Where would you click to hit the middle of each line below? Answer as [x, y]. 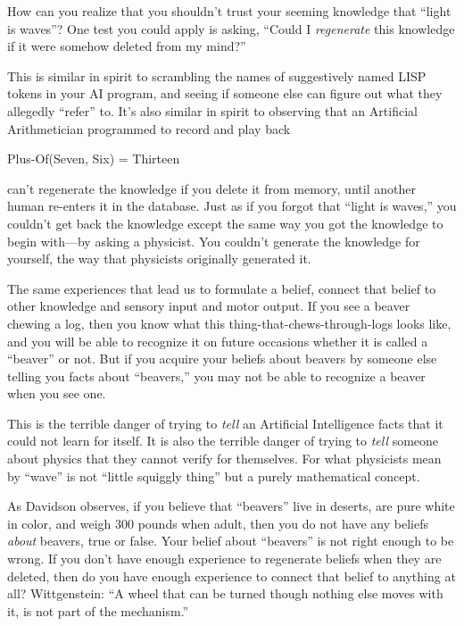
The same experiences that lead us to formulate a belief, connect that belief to [222, 288]
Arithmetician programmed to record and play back [149, 128]
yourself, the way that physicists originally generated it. [159, 259]
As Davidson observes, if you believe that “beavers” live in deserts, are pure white [231, 506]
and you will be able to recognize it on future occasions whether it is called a [218, 341]
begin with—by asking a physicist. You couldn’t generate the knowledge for [214, 241]
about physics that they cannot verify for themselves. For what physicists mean [224, 459]
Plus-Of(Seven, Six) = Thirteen [94, 159]
